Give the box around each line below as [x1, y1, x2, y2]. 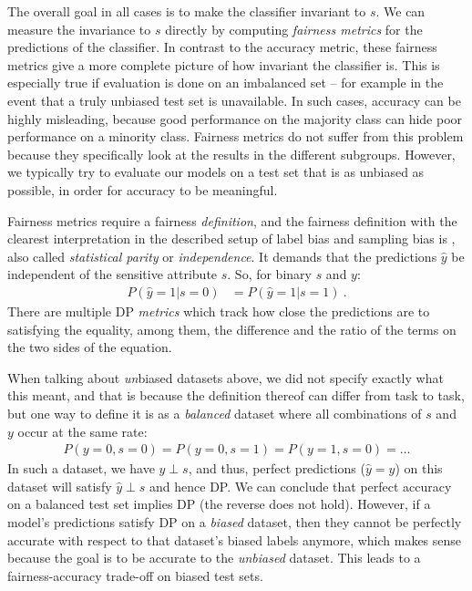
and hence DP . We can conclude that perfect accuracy [149, 476, 452, 495]
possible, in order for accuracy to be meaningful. [7, 180, 278, 199]
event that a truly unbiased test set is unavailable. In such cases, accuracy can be [7, 90, 461, 109]
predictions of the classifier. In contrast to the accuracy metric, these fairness [7, 37, 437, 57]
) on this [395, 459, 443, 478]
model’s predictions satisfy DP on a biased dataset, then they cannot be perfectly [7, 512, 462, 531]
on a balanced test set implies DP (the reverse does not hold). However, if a [7, 494, 431, 513]
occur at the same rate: [17, 421, 148, 441]
